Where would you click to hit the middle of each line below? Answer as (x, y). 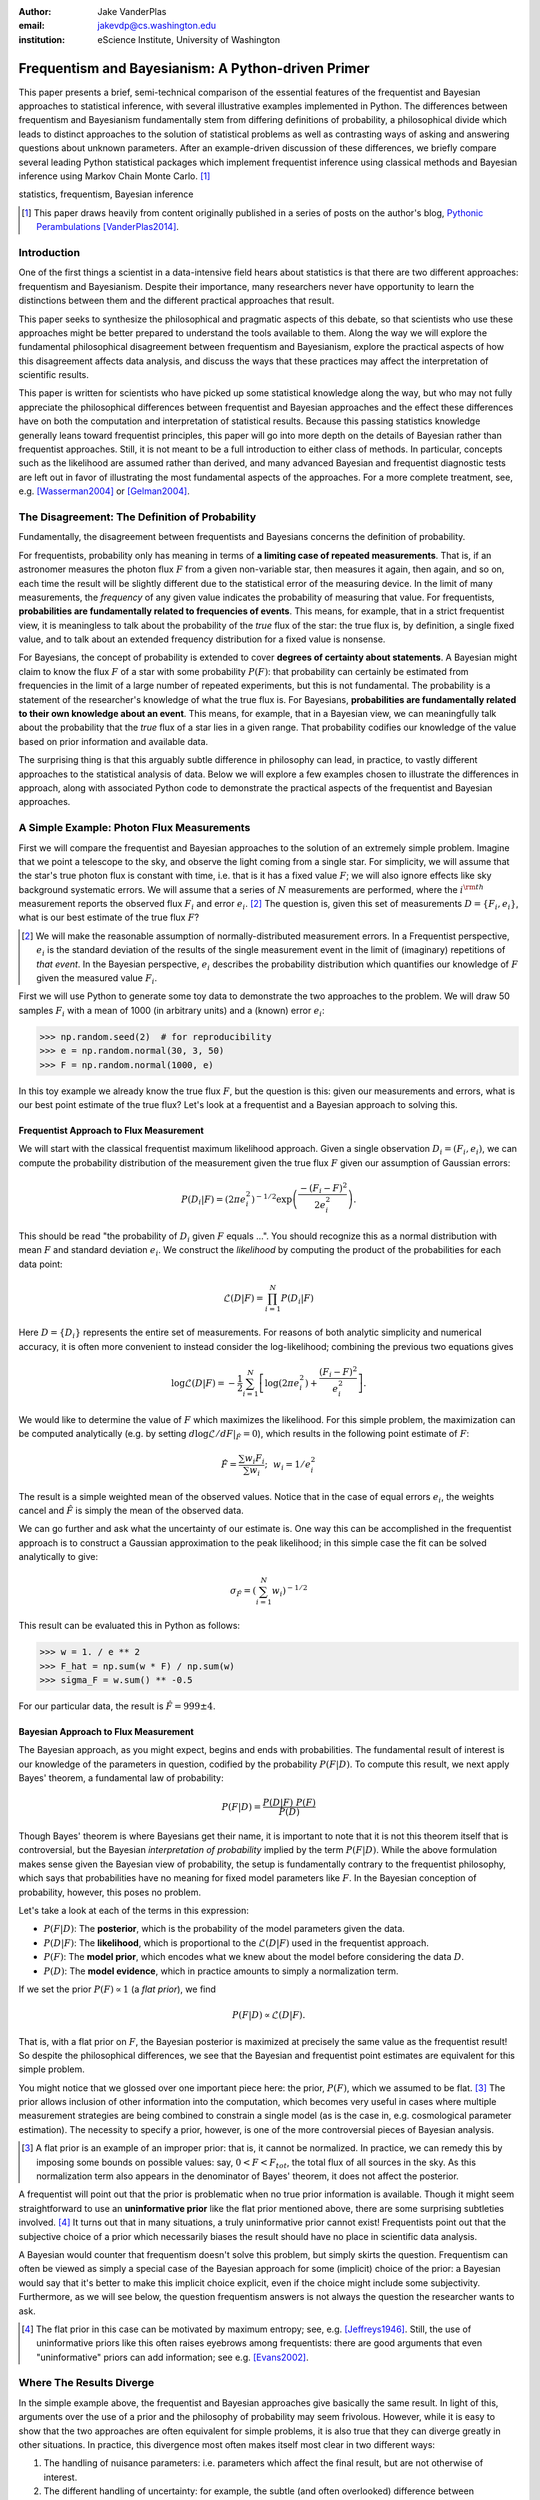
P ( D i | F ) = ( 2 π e (214, 1200)
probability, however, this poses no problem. (110, 1892)
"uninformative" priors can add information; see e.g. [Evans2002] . (172, 2357)
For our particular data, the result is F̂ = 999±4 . (117, 1706)
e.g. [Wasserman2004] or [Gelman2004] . (104, 491)
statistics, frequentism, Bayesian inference (106, 194)
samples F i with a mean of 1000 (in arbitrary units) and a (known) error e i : (171, 1011)
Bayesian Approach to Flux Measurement (106, 1731)
